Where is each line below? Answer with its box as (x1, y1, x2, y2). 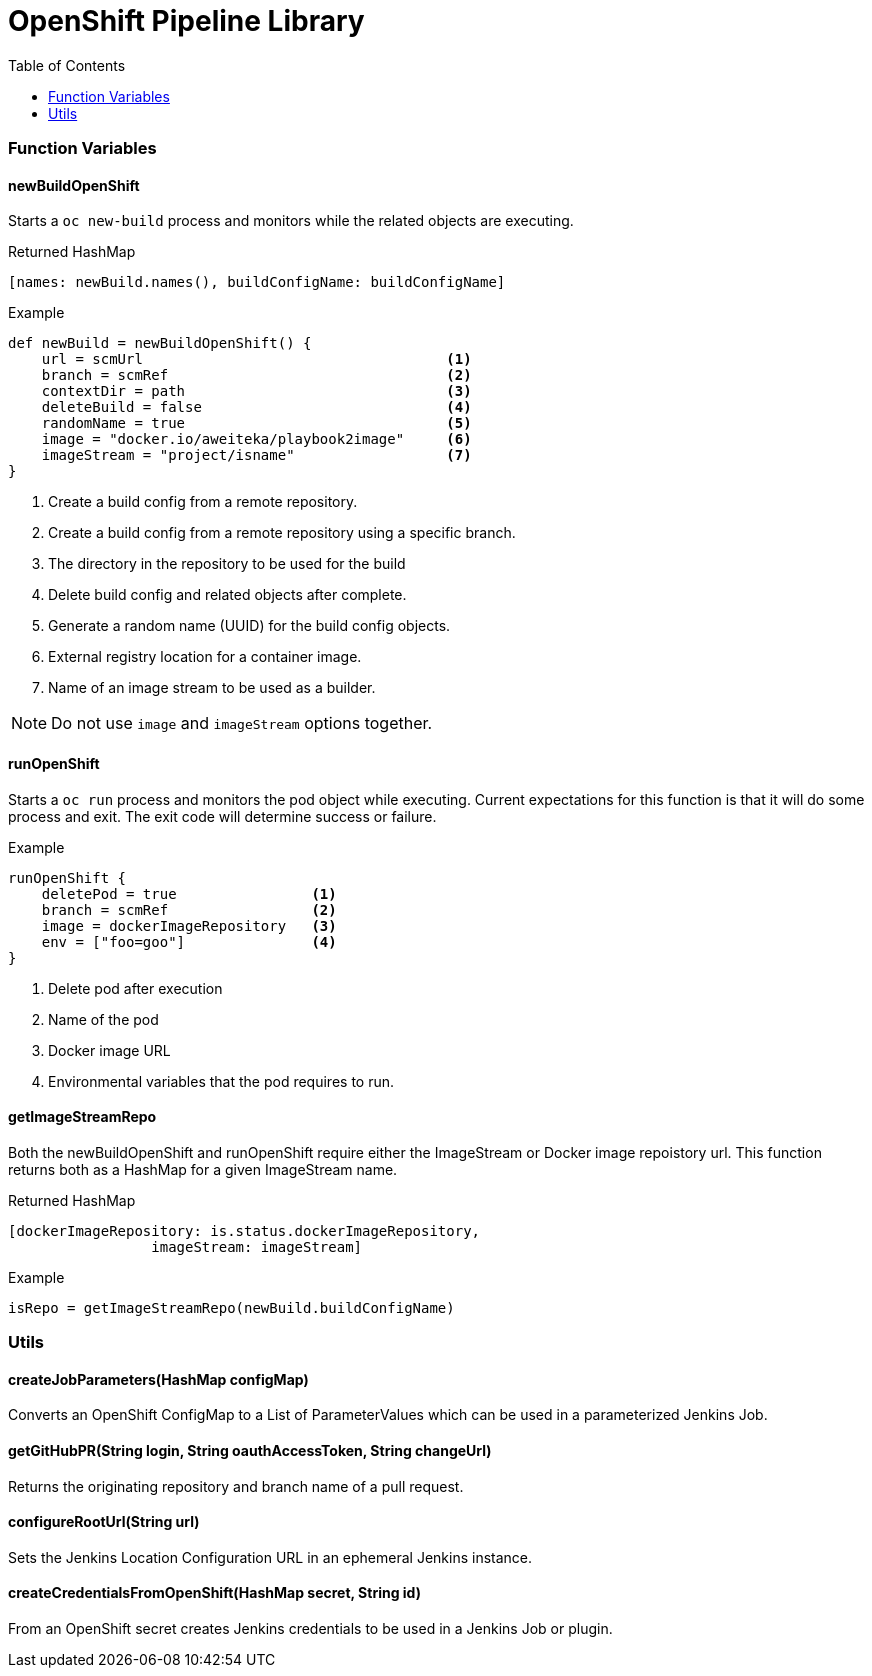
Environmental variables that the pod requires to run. (48, 1072, 395, 1090)
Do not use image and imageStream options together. (51, 713, 433, 734)
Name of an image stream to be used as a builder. (48, 679, 376, 697)
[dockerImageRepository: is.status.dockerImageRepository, (8, 1222, 481, 1239)
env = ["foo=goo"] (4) (41, 933, 337, 950)
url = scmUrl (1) (41, 351, 472, 368)
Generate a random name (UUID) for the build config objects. (48, 617, 451, 635)
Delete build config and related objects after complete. (48, 586, 407, 604)
